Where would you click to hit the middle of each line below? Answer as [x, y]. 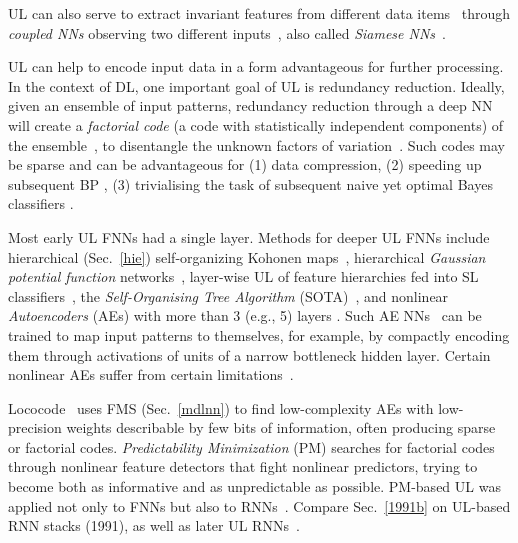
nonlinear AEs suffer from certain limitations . [151, 374]
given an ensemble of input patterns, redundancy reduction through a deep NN [250, 105]
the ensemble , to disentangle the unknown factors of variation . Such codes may [257, 144]
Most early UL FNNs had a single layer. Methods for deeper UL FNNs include [249, 236]
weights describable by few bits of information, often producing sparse [281, 427]
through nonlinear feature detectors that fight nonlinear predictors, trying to [243, 466]
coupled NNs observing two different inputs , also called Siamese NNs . [227, 32]
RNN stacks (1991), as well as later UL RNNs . [154, 525]
